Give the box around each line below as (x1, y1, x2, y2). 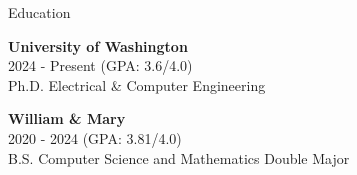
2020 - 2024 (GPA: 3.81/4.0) (8, 127, 182, 148)
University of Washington (8, 35, 188, 56)
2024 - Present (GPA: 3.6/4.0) (8, 55, 193, 76)
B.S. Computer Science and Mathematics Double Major (8, 147, 350, 168)
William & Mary (8, 108, 126, 129)
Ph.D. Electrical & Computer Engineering (8, 74, 266, 95)
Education (8, 2, 71, 22)
